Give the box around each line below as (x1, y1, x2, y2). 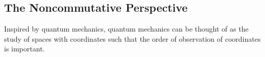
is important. (4, 43, 45, 54)
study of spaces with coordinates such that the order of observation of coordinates (4, 33, 261, 44)
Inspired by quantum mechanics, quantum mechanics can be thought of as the (4, 23, 249, 34)
